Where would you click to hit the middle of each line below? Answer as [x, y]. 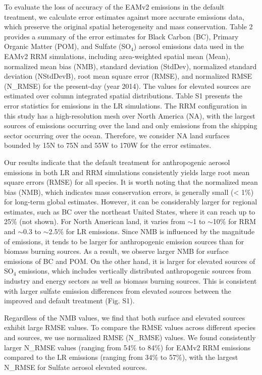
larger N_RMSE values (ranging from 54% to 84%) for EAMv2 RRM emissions [127, 347]
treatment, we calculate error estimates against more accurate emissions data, [124, 16]
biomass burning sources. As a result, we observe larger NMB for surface [116, 251]
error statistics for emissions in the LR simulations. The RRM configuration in [126, 105]
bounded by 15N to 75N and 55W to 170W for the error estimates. [108, 145]
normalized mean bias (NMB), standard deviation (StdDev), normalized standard [130, 66]
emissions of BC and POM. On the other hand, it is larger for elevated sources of [130, 261]
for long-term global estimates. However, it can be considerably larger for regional [131, 202]
